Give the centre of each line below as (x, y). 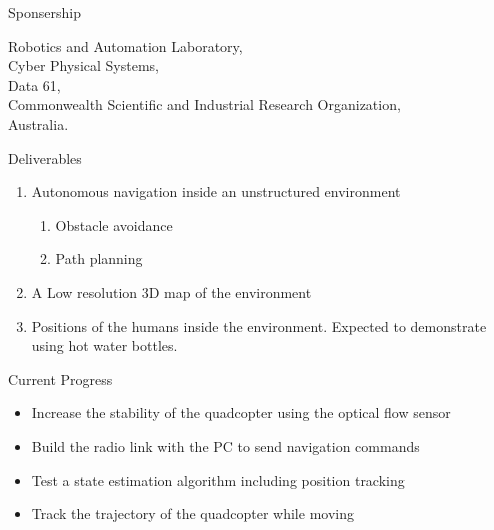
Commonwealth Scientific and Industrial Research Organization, (204, 104)
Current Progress (60, 378)
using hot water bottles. (104, 345)
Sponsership (44, 12)
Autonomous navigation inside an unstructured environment (216, 191)
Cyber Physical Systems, (83, 65)
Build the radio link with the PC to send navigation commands (225, 445)
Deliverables (45, 157)
